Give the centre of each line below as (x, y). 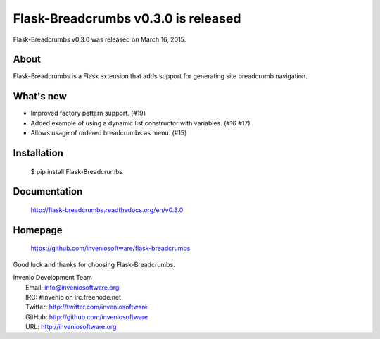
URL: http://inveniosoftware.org (71, 327)
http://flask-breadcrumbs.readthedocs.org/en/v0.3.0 (107, 210)
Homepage (38, 230)
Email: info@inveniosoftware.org (72, 287)
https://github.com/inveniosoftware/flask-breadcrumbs (110, 248)
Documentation (48, 191)
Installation (38, 153)
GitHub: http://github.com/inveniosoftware (87, 316)
